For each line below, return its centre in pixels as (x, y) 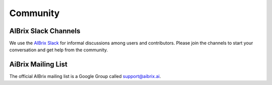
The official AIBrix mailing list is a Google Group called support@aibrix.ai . (85, 76)
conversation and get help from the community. (59, 50)
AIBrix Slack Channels (45, 31)
